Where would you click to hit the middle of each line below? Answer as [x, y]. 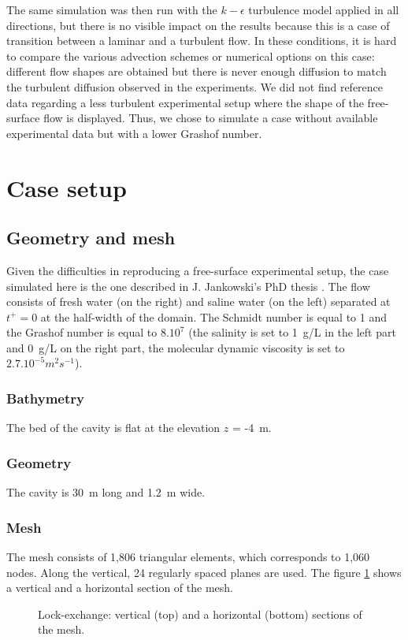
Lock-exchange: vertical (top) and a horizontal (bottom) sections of [200, 614]
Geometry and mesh [91, 238]
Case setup [67, 187]
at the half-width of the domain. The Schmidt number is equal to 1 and [213, 316]
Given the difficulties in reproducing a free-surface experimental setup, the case [198, 270]
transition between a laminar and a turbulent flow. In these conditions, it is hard [202, 41]
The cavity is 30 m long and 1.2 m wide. [106, 492]
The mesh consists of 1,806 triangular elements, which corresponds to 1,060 [188, 556]
